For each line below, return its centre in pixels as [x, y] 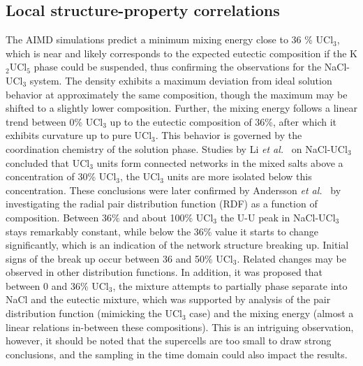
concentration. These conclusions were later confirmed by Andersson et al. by [173, 190]
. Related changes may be [291, 258]
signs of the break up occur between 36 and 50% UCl [119, 258]
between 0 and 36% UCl [57, 285]
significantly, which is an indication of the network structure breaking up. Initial [177, 245]
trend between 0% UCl [54, 121]
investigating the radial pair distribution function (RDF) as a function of [162, 204]
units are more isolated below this [239, 176]
